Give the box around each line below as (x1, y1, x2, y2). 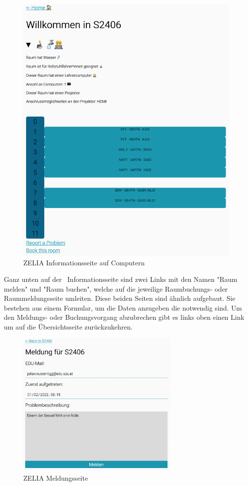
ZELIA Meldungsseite (23, 472, 88, 483)
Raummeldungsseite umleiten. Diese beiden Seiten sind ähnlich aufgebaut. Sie (4, 293, 235, 303)
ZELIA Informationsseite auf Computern (23, 258, 145, 268)
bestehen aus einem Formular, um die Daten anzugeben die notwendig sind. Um (4, 302, 242, 312)
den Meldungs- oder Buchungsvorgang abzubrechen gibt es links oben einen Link (4, 312, 245, 322)
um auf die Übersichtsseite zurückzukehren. (4, 321, 133, 331)
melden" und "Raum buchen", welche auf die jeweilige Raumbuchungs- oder (4, 283, 228, 294)
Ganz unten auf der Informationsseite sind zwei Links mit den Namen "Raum (4, 274, 237, 284)
